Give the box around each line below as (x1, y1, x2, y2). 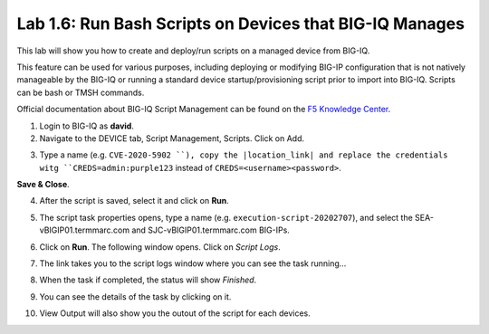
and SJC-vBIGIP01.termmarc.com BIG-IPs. (131, 224, 290, 235)
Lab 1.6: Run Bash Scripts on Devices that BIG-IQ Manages (16, 14, 465, 33)
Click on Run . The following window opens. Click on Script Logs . (39, 241, 281, 253)
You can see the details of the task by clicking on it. (39, 291, 232, 302)
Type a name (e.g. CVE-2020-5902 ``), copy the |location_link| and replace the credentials (39, 149, 448, 160)
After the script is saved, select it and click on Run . (39, 196, 230, 206)
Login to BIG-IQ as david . (39, 120, 135, 131)
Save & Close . (16, 179, 70, 190)
